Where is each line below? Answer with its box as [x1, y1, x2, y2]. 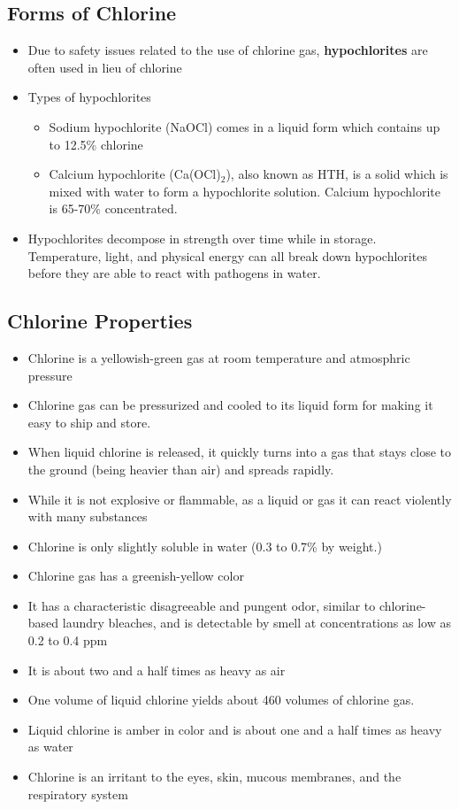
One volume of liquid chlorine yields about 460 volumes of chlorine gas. [27, 690, 415, 709]
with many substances [27, 507, 148, 526]
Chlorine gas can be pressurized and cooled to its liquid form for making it [27, 396, 433, 414]
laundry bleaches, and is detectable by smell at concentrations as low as [62, 613, 451, 632]
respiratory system [27, 784, 128, 803]
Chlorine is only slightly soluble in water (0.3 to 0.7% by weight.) [27, 536, 382, 555]
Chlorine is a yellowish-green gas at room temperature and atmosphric [27, 348, 410, 366]
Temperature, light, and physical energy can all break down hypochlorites [27, 246, 427, 265]
